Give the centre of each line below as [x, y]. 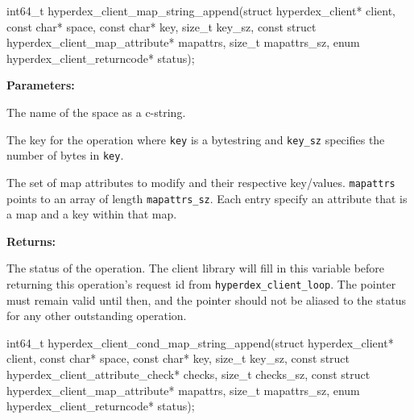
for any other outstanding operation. [97, 316]
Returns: [31, 241]
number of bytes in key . [65, 155]
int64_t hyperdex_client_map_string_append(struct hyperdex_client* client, [201, 10]
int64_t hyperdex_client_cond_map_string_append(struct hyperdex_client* [200, 342]
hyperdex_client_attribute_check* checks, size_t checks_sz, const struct [188, 374]
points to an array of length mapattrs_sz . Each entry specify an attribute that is [207, 198]
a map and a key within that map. [92, 214]
